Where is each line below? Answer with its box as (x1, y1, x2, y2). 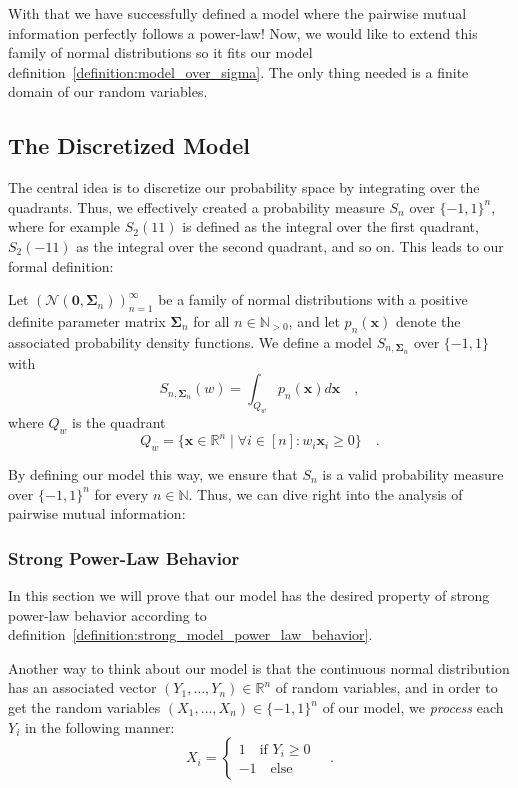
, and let (288, 310, 340, 331)
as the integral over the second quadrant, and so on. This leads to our (76, 235, 504, 256)
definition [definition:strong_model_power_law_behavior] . (8, 624, 373, 645)
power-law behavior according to (8, 604, 207, 625)
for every (94, 483, 149, 504)
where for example (8, 216, 121, 237)
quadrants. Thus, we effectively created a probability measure (8, 196, 385, 217)
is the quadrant (72, 411, 166, 432)
